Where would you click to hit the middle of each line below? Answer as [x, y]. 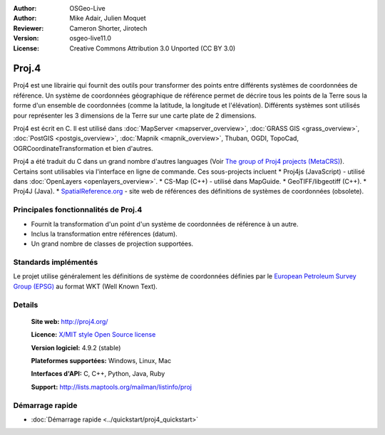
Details [26, 305]
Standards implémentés [56, 262]
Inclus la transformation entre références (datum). [104, 234]
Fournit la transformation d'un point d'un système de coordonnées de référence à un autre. [165, 224]
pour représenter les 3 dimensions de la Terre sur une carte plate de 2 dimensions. [135, 115]
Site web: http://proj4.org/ [70, 321]
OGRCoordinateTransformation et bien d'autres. [83, 148]
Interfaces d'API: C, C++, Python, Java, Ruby [98, 374]
